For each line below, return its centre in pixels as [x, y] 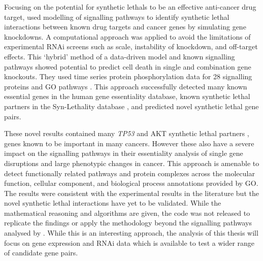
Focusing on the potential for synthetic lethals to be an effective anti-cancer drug [130, 7]
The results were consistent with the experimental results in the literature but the [131, 193]
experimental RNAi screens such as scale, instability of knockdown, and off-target [131, 46]
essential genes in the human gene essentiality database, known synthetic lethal [127, 96]
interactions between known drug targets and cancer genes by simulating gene [125, 27]
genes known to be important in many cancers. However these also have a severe [129, 143]
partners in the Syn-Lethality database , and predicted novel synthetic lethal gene [131, 106]
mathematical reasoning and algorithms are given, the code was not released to [127, 213]
